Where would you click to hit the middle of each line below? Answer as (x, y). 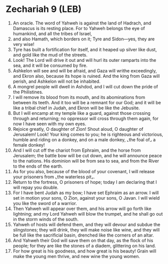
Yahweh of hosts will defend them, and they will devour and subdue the (86, 224)
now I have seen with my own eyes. (49, 124)
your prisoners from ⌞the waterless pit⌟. (54, 177)
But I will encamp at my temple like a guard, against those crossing (81, 113)
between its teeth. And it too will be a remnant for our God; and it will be (87, 102)
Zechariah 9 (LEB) (44, 9)
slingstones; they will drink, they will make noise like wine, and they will (86, 230)
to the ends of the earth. (38, 166)
